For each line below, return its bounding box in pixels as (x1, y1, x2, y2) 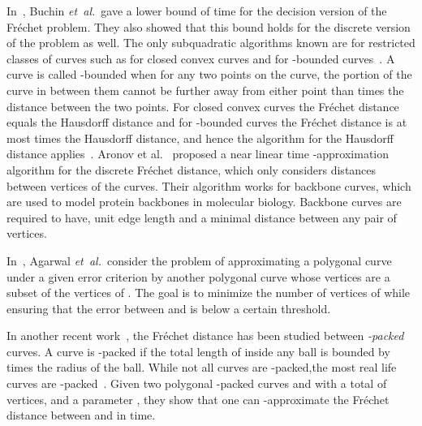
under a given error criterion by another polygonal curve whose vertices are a (6, 268, 390, 285)
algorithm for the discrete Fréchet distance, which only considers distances (6, 161, 377, 178)
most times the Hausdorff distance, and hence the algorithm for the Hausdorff (6, 129, 394, 146)
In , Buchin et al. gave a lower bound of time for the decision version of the (6, 2, 387, 19)
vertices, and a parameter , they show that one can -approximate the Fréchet (6, 390, 390, 407)
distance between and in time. (6, 407, 156, 424)
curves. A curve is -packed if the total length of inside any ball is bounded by (6, 342, 390, 359)
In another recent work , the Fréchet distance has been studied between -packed (6, 327, 404, 344)
